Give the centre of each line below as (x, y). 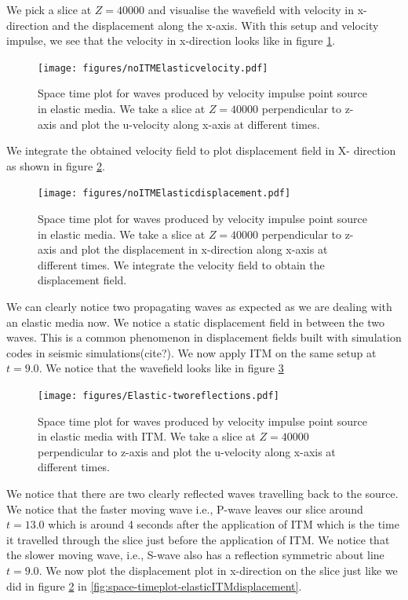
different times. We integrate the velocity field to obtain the (181, 264)
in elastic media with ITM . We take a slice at (147, 436)
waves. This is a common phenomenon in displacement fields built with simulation (204, 337)
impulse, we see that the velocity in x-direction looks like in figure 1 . (171, 40)
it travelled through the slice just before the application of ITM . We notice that (198, 539)
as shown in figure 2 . (56, 165)
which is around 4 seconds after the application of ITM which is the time (224, 524)
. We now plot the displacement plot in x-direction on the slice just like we (218, 570)
